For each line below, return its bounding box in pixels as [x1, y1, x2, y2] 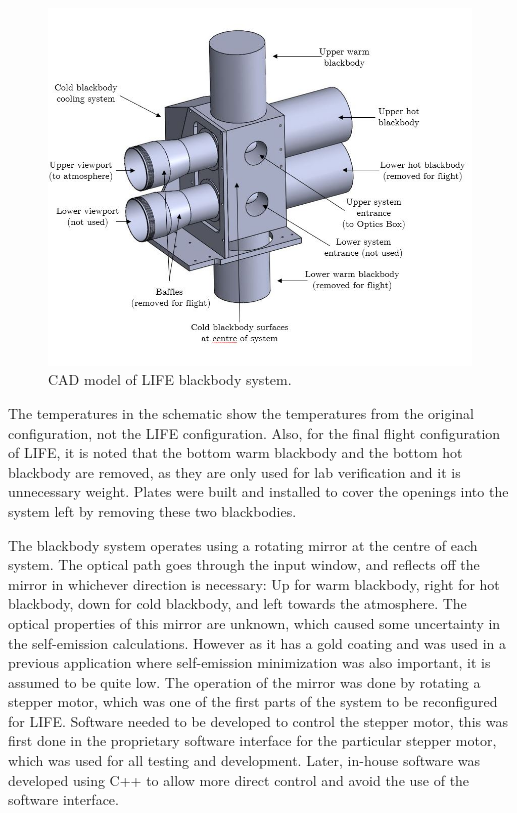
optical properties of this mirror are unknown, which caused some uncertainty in [8, 612, 501, 633]
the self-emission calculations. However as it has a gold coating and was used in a [8, 632, 506, 653]
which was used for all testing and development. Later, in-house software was [8, 750, 481, 771]
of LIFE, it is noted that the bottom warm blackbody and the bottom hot [8, 442, 463, 463]
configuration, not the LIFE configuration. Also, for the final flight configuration [8, 422, 501, 443]
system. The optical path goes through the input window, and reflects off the [8, 554, 480, 575]
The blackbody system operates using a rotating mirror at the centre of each [8, 534, 478, 555]
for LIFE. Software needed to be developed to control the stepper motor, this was [8, 710, 508, 731]
